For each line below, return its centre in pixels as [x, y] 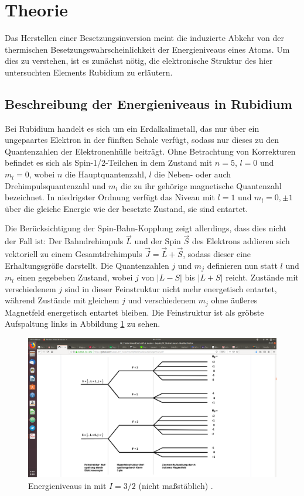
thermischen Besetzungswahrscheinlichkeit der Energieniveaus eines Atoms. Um [147, 49]
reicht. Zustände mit [262, 277]
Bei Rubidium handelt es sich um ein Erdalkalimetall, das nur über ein [132, 128]
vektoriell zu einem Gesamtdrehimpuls [74, 254]
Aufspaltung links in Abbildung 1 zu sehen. [83, 324]
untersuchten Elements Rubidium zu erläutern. [89, 72]
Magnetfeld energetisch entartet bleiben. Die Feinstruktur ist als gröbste [134, 312]
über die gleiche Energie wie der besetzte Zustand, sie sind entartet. [127, 208]
